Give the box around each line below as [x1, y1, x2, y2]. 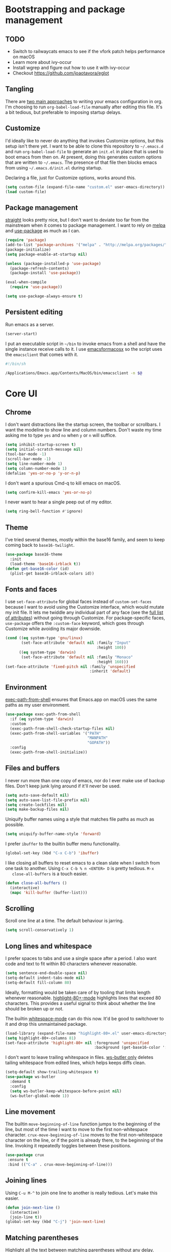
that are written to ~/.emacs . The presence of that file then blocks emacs [5, 159, 157, 165]
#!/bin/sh [5, 361, 26, 366]
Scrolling [5, 904, 35, 913]
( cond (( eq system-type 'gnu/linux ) [5, 636, 83, 641]
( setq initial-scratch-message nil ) [5, 447, 83, 452]
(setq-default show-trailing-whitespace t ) [5, 1070, 99, 1075]
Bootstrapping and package [5, 4, 126, 15]
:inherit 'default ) [89, 669, 131, 674]
